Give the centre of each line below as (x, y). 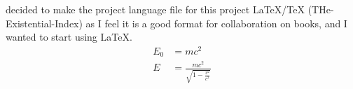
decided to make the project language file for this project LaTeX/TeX (155, 9)
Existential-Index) (44, 23)
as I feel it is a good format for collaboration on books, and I (216, 23)
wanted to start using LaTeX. (69, 37)
